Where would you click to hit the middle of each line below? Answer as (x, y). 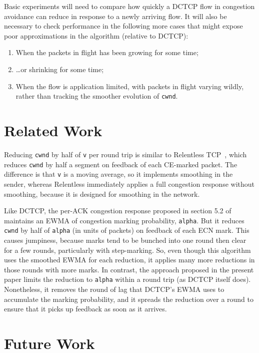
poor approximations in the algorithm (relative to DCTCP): (96, 35)
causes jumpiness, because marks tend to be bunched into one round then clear (125, 240)
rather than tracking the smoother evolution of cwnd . (97, 96)
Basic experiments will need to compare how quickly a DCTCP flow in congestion (129, 6)
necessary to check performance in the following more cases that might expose (123, 26)
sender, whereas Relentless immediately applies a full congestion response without (129, 184)
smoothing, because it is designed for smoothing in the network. (102, 194)
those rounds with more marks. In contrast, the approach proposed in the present (129, 269)
